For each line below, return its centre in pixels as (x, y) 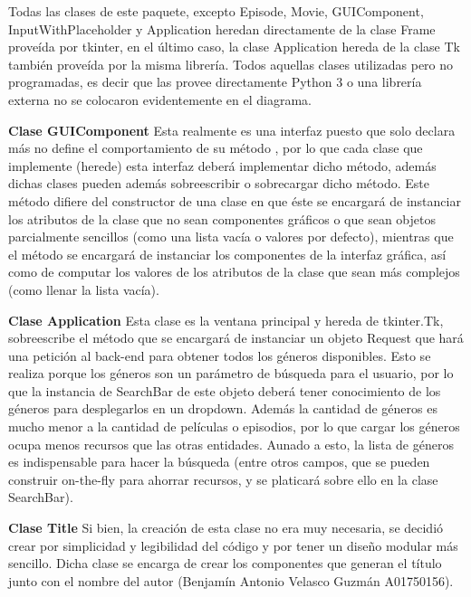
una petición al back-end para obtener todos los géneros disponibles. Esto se (220, 355)
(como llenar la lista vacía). (84, 289)
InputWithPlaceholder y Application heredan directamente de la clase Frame (222, 28)
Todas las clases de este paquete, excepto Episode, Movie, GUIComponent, (216, 11)
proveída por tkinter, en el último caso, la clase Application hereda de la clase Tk (234, 47)
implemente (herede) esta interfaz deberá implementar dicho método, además (222, 165)
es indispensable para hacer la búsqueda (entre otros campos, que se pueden (219, 462)
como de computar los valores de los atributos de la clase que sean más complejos (234, 272)
